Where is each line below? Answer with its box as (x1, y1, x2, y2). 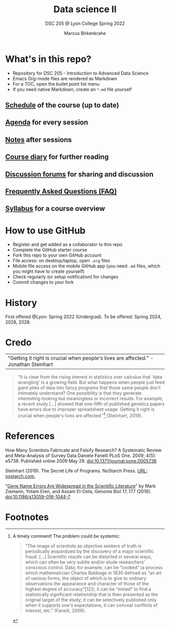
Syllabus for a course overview (5, 204, 105, 213)
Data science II (53, 4, 117, 15)
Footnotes (5, 511, 49, 523)
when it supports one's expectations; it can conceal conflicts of (25, 602, 158, 608)
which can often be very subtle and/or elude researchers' (25, 559, 146, 565)
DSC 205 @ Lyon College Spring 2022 (45, 20, 125, 26)
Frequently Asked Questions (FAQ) (5, 187, 117, 196)
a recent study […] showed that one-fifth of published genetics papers (17, 401, 165, 407)
